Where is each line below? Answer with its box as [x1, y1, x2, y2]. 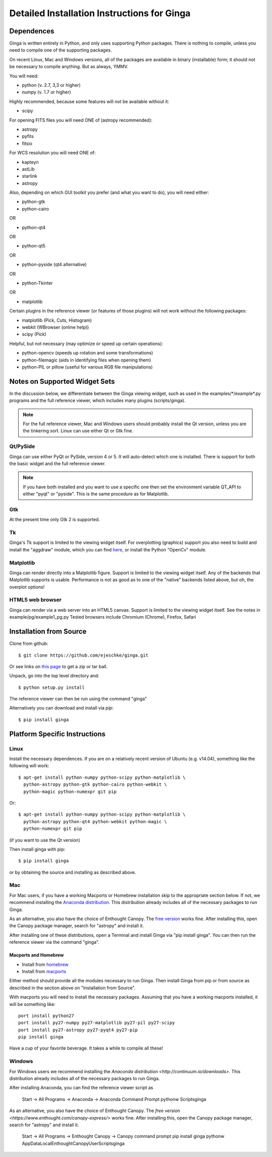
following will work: [9, 763, 50, 769]
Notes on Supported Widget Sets [9, 377, 115, 386]
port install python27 [18, 1013, 75, 1019]
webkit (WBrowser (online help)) [22, 324, 89, 330]
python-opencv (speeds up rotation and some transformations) [22, 350, 153, 356]
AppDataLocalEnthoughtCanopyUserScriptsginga [22, 1140, 125, 1146]
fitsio [22, 140, 33, 146]
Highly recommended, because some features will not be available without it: [9, 98, 170, 105]
